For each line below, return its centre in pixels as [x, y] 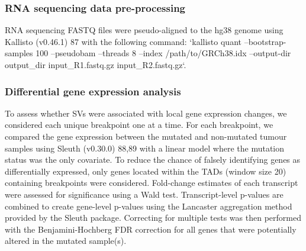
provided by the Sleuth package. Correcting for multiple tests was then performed [153, 218]
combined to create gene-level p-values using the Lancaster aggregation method [149, 206]
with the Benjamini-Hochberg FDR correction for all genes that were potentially [151, 229]
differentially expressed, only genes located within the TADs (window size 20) [146, 171]
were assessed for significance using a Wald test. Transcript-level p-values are [144, 194]
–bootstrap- [265, 41]
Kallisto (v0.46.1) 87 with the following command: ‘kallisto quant [123, 41]
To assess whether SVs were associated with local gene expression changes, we [146, 113]
